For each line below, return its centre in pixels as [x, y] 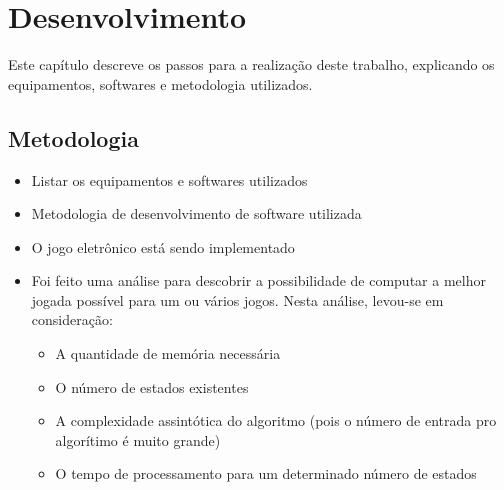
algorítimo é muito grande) [138, 439]
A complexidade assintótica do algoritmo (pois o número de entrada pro [276, 420]
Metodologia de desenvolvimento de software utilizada [196, 213]
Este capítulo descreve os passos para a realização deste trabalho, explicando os [251, 64]
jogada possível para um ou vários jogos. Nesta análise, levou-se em [237, 299]
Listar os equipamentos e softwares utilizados [169, 179]
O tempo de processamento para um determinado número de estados [266, 473]
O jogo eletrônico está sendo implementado [163, 246]
